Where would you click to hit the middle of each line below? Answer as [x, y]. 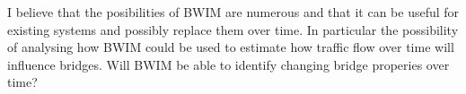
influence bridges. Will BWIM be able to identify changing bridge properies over [229, 64]
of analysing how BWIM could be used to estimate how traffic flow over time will [231, 47]
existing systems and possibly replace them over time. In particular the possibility [233, 29]
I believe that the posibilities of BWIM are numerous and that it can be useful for [233, 12]
